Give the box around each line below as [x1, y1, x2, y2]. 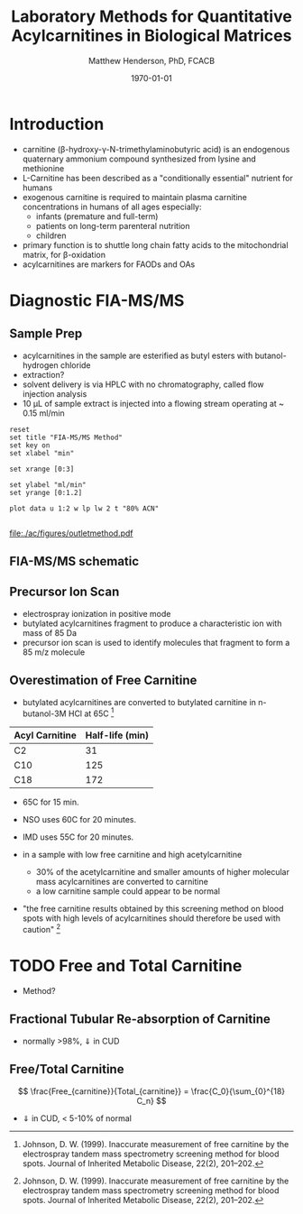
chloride [60, 359, 92, 371]
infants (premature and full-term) [35, 210, 159, 222]
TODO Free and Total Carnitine [9, 956, 243, 976]
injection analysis [22, 388, 87, 399]
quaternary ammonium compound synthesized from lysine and [22, 153, 257, 164]
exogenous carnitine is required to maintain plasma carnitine [22, 191, 248, 202]
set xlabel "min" [9, 448, 75, 457]
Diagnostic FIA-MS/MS [9, 290, 185, 310]
